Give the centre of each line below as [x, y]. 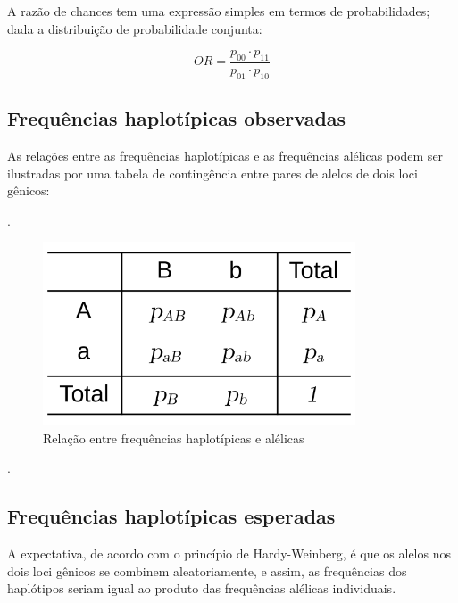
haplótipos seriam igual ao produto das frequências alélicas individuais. [202, 588]
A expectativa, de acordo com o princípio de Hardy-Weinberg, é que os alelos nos [229, 553]
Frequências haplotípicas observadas [177, 118]
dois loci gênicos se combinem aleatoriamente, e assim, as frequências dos [207, 570]
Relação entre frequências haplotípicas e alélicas [174, 438]
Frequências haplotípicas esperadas [171, 516]
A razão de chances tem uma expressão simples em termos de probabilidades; [219, 11]
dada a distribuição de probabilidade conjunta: [135, 28]
